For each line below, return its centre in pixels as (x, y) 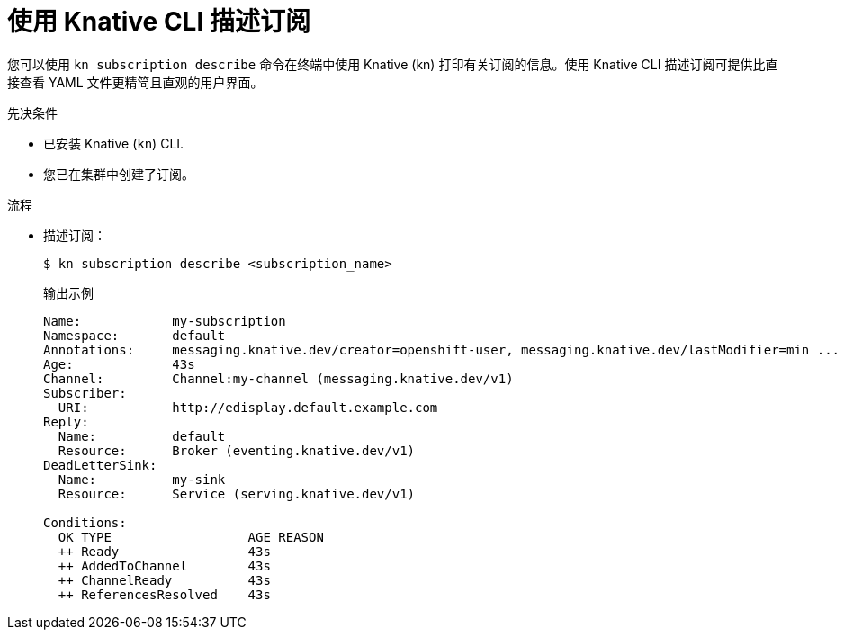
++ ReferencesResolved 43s (164, 594)
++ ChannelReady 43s (164, 580)
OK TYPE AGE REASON (191, 537)
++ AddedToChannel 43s (164, 565)
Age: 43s (119, 364)
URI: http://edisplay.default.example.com (248, 407)
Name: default (142, 436)
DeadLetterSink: (100, 465)
